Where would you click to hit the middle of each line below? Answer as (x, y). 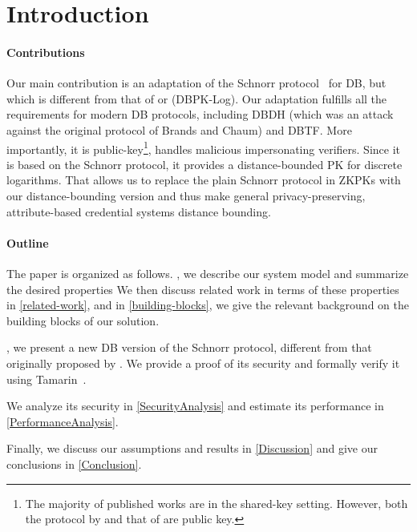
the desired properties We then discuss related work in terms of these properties (203, 289)
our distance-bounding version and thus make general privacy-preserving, (186, 195)
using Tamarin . (47, 379)
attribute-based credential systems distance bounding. (139, 211)
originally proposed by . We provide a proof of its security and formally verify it (203, 363)
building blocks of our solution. (83, 320)
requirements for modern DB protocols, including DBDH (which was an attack (200, 114)
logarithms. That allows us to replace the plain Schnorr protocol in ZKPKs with (204, 180)
